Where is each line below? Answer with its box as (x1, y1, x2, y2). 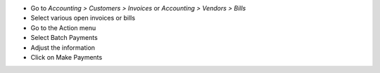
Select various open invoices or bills (30, 14, 136, 22)
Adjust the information (30, 43, 95, 52)
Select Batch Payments (30, 34, 98, 42)
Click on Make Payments (30, 53, 103, 61)
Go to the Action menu (30, 23, 96, 32)
